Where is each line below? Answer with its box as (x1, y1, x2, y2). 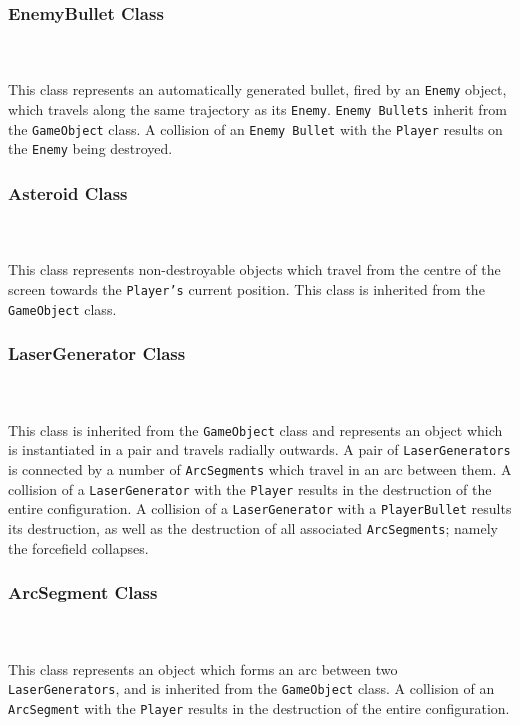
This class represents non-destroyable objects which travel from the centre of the (8, 259, 501, 280)
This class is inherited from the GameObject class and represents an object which (8, 419, 503, 440)
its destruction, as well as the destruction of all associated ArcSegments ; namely (8, 518, 498, 539)
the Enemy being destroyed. (8, 138, 173, 159)
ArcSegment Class (8, 580, 158, 605)
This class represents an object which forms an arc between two (8, 658, 398, 679)
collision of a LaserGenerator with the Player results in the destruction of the (8, 478, 492, 499)
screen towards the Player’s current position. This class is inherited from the (8, 279, 485, 300)
